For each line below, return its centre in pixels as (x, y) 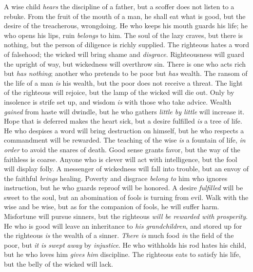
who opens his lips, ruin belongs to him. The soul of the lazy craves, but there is (123, 35)
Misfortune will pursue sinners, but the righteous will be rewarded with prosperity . (126, 216)
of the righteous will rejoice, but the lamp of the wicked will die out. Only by (119, 92)
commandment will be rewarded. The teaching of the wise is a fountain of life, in (125, 140)
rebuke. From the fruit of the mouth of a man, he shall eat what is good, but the (125, 16)
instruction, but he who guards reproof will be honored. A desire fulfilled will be (124, 188)
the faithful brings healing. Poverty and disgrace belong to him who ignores (116, 178)
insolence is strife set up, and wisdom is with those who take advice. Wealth (118, 101)
